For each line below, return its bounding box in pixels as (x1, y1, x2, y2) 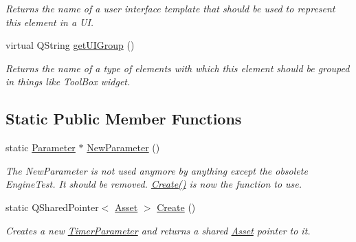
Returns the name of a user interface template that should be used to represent (5, 1, 335, 15)
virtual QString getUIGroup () (5, 38, 135, 52)
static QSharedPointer (5, 199, 99, 214)
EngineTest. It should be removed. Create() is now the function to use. (5, 177, 302, 191)
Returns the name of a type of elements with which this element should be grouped (5, 60, 350, 75)
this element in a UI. (5, 14, 94, 29)
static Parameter (5, 140, 76, 155)
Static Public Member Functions (5, 108, 242, 129)
